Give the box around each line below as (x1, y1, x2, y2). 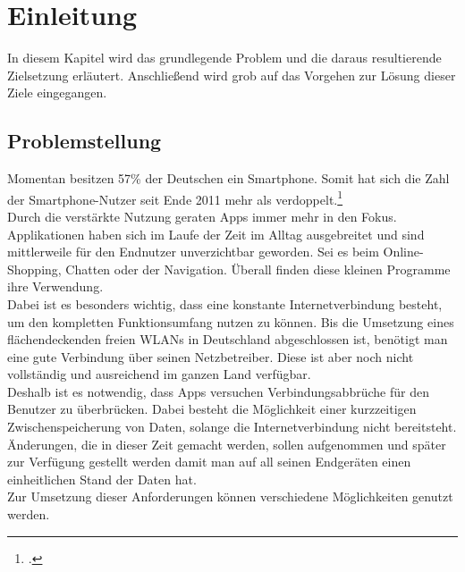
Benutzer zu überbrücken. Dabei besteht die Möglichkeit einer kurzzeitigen (7, 400, 417, 418)
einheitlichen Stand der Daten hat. (7, 469, 197, 488)
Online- (383, 242, 424, 261)
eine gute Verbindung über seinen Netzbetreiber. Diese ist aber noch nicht (7, 347, 414, 366)
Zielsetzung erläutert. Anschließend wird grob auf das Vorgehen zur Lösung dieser (7, 65, 456, 84)
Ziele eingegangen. (7, 83, 107, 102)
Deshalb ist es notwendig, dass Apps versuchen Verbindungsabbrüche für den (7, 382, 429, 400)
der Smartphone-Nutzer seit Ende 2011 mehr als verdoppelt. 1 (7, 187, 343, 208)
